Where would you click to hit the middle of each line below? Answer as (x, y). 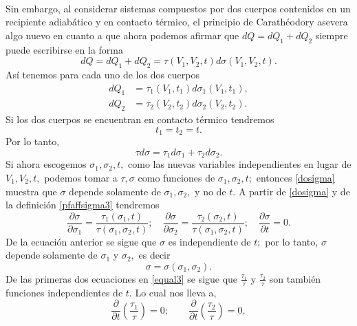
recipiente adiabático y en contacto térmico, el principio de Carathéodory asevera (177, 22)
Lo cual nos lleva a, (176, 292)
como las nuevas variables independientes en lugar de (240, 164)
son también (295, 278)
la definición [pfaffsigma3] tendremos (83, 205)
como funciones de (176, 177)
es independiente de (209, 241)
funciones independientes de (64, 292)
